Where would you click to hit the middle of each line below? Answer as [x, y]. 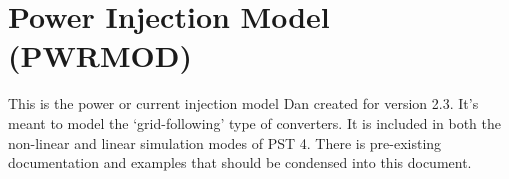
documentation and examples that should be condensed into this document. [240, 162]
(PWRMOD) [100, 55]
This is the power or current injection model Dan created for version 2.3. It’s [243, 103]
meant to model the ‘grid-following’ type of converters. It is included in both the [255, 122]
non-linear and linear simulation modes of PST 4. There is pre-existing [225, 142]
